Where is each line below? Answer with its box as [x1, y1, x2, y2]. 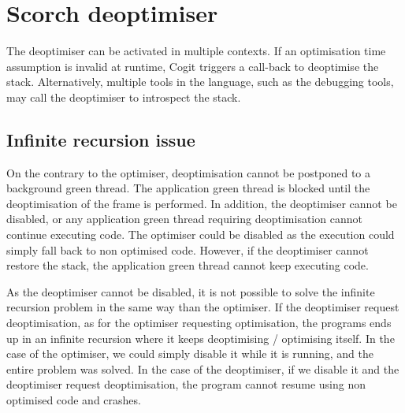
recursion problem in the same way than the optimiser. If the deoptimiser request [6, 299, 399, 315]
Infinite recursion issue [6, 127, 195, 151]
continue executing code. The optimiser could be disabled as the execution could [6, 226, 395, 243]
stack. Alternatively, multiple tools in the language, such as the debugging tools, [6, 73, 394, 90]
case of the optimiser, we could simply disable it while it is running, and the [6, 345, 373, 362]
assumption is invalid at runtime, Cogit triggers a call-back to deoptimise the [6, 58, 379, 74]
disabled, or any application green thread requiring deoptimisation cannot [6, 210, 362, 227]
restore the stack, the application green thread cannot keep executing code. [6, 257, 369, 273]
